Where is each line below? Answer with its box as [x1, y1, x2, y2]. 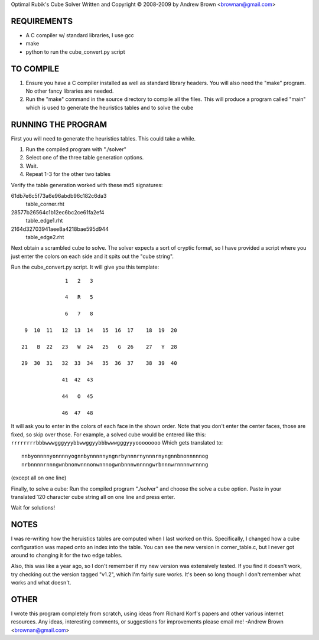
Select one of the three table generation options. [25, 154, 144, 161]
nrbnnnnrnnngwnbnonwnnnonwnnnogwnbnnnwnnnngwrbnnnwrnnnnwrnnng [21, 461, 209, 468]
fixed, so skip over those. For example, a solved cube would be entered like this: [11, 431, 206, 438]
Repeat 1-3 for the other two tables [25, 171, 111, 178]
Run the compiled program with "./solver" [25, 146, 126, 153]
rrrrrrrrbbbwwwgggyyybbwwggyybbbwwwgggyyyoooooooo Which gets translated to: [11, 439, 223, 446]
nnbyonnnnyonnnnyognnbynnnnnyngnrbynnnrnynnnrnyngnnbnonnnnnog [21, 453, 209, 460]
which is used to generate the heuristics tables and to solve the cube [25, 104, 194, 111]
